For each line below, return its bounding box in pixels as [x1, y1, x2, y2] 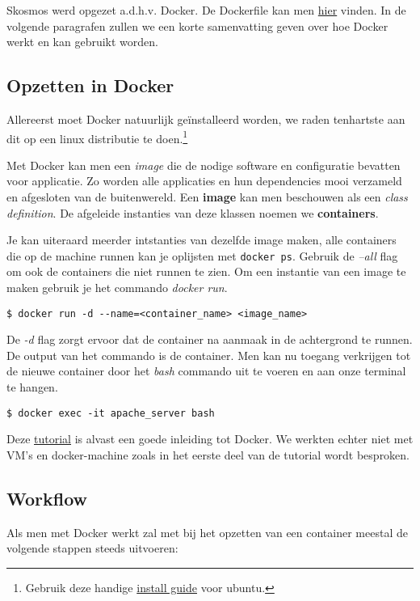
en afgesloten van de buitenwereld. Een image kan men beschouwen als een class [6, 188, 408, 205]
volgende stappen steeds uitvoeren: [6, 540, 178, 557]
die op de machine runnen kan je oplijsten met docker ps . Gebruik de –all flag [6, 247, 398, 264]
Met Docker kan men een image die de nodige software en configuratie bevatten [6, 156, 401, 173]
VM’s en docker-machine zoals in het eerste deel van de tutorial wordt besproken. [6, 446, 410, 463]
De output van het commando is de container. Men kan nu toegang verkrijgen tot [6, 346, 411, 363]
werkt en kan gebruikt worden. [6, 33, 158, 50]
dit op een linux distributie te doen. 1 [6, 127, 188, 146]
